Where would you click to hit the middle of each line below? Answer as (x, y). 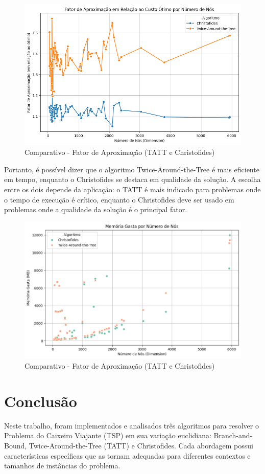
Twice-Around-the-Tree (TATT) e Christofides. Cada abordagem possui (141, 445)
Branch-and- (233, 435)
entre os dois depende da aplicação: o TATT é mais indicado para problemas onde (132, 189)
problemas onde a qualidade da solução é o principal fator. (96, 209)
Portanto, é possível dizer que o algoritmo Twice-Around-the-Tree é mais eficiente (132, 169)
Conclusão (41, 401)
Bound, (16, 445)
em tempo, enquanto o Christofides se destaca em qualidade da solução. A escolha (132, 179)
